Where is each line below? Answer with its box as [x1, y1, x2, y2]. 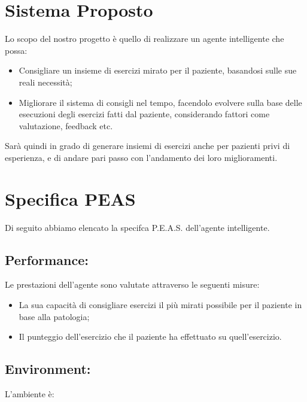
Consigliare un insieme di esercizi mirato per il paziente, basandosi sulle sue [19, 64, 297, 77]
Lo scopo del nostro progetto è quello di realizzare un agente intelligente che [5, 32, 284, 45]
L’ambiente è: [5, 387, 54, 400]
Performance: [5, 250, 89, 269]
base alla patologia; [19, 310, 90, 322]
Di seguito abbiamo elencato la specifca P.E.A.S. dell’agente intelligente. [5, 221, 270, 233]
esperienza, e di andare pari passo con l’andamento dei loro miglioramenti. [5, 151, 278, 163]
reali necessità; [19, 75, 72, 88]
